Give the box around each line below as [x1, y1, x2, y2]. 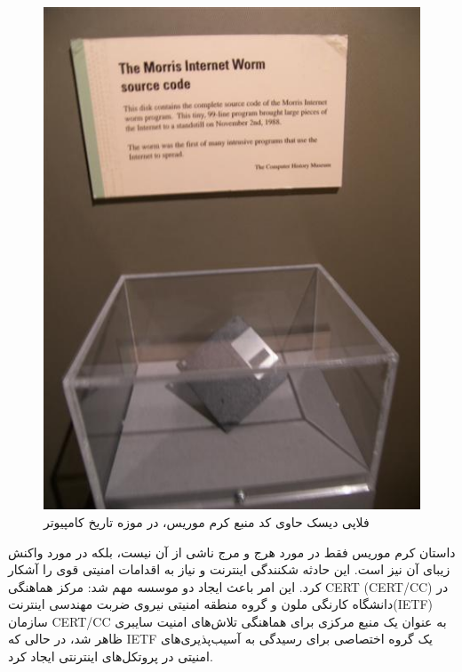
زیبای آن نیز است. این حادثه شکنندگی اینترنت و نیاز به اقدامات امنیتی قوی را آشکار [8, 560, 450, 579]
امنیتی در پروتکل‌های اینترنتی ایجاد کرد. [8, 647, 213, 666]
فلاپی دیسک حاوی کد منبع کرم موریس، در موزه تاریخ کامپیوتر [44, 512, 370, 531]
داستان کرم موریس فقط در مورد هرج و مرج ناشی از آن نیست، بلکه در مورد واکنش [8, 542, 456, 561]
